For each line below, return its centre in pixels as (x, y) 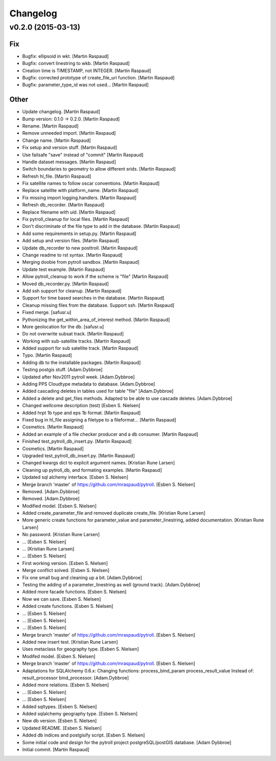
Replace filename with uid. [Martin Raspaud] (69, 212)
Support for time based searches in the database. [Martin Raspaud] (93, 298)
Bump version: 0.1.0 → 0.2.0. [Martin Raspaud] (71, 119)
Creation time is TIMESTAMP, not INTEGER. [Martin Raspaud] (87, 70)
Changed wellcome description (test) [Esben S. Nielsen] (81, 406)
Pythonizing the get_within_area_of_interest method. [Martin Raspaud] (96, 320)
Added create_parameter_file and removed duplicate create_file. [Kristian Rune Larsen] (114, 513)
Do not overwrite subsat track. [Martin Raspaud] (73, 334)
